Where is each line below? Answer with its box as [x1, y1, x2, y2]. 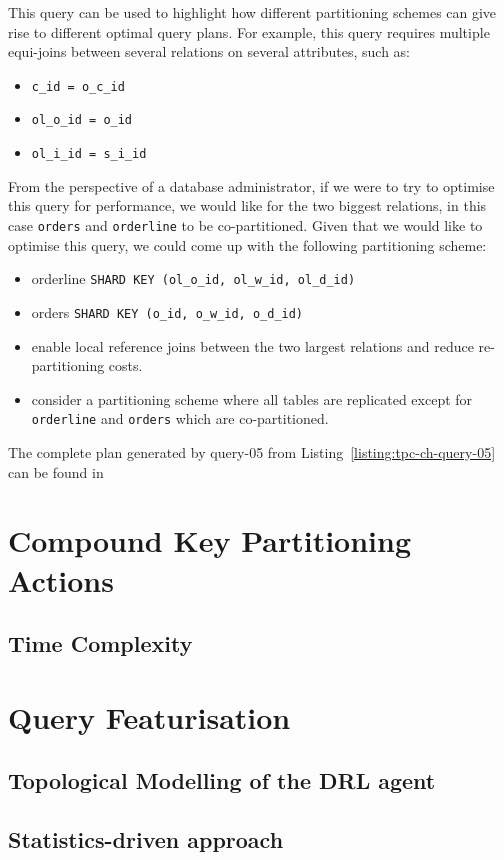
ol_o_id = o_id [31, 113, 133, 128]
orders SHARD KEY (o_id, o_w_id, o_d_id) [31, 301, 304, 322]
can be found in [8, 461, 104, 482]
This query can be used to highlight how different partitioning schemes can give [8, 2, 497, 22]
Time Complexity [8, 628, 193, 659]
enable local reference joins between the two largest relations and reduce [31, 335, 474, 356]
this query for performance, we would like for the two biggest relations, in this [8, 195, 487, 216]
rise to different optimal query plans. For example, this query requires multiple [8, 21, 490, 42]
